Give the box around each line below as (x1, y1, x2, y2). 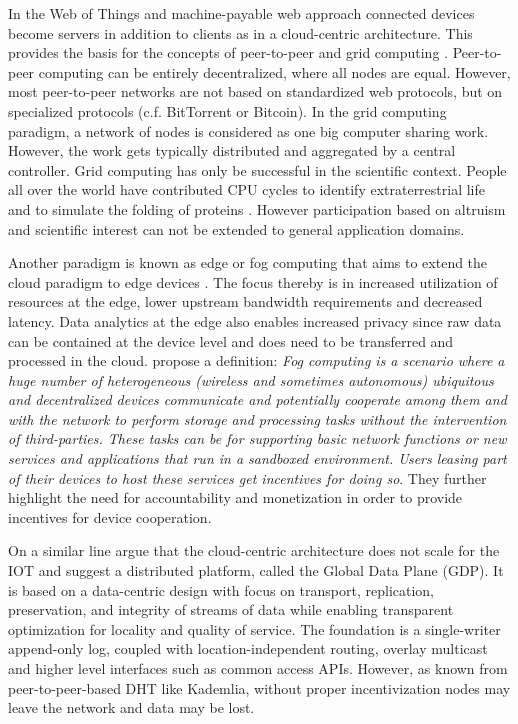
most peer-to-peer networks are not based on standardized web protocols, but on (8, 81, 503, 102)
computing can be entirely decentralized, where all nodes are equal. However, (38, 61, 511, 82)
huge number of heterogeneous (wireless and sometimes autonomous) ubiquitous (8, 369, 494, 390)
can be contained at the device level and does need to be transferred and (8, 330, 454, 351)
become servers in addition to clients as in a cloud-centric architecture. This (8, 22, 473, 43)
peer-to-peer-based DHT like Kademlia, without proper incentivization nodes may (8, 677, 511, 698)
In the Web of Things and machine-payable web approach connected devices (8, 3, 475, 23)
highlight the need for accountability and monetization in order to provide (8, 487, 463, 508)
